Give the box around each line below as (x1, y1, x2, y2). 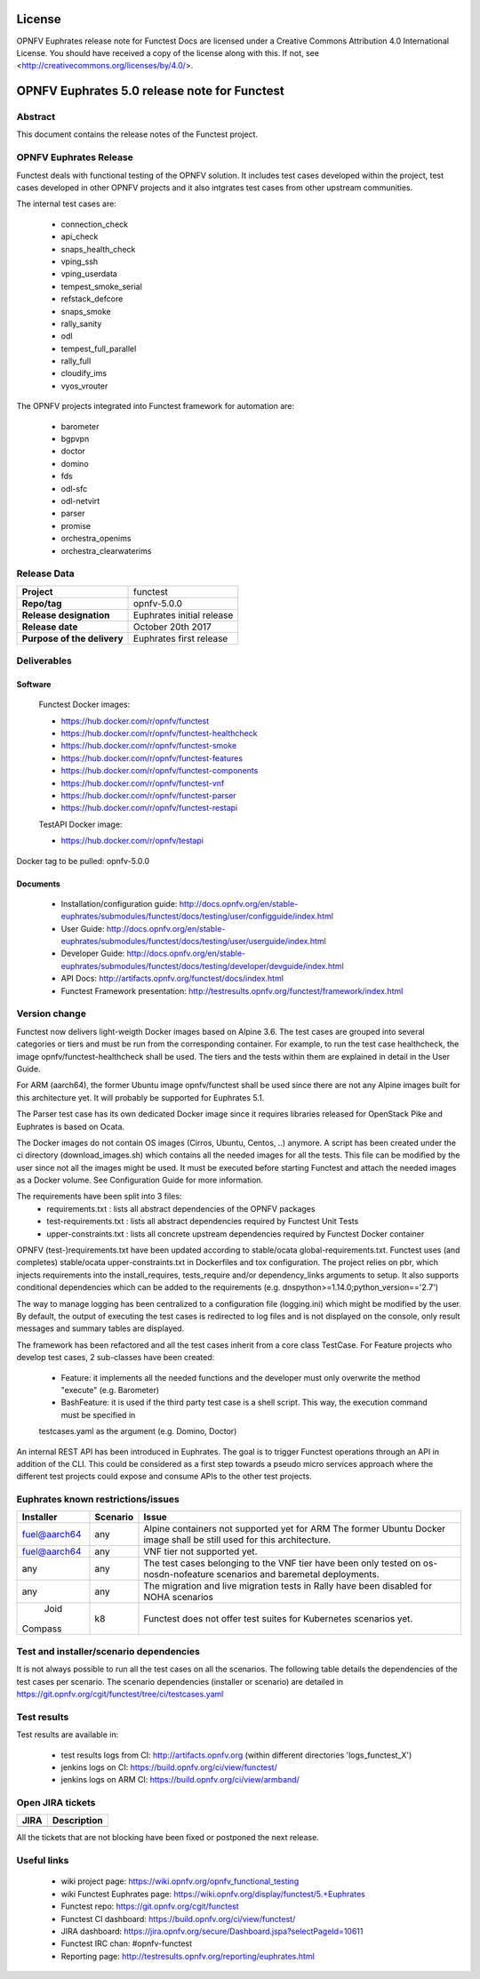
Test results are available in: (16, 1729, 119, 1740)
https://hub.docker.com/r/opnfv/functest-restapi (60, 803, 238, 813)
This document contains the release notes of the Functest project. (16, 129, 258, 140)
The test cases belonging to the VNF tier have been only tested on (143, 1557, 421, 1569)
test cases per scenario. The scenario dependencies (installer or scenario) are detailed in (16, 1676, 344, 1687)
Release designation (21, 609, 110, 621)
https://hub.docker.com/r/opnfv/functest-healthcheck (60, 728, 258, 739)
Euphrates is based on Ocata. (16, 1121, 124, 1132)
